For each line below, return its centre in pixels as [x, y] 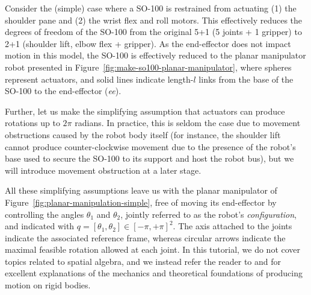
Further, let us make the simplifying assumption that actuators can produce [145, 111]
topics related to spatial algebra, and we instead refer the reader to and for [143, 261]
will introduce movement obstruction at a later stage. [103, 170]
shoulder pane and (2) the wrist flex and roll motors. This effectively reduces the [154, 20]
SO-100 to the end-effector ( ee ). [63, 91]
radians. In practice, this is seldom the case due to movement [188, 123]
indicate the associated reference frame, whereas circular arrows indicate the [145, 237]
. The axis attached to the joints [232, 226]
